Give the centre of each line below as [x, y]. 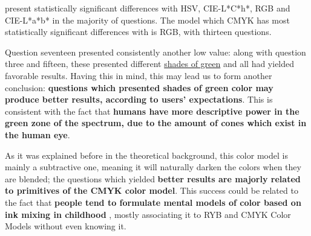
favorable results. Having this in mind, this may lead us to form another [139, 75]
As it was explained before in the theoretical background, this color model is [146, 155]
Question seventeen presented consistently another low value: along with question [155, 52]
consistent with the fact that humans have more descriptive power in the [152, 111]
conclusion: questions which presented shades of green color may [139, 87]
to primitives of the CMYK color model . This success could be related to [152, 190]
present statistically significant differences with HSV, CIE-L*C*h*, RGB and [148, 8]
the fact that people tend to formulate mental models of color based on [153, 202]
